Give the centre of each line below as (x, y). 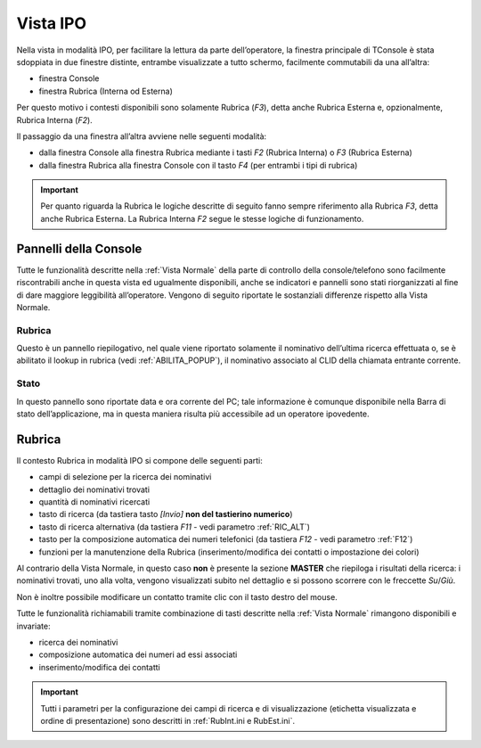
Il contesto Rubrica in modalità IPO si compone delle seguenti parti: (139, 460)
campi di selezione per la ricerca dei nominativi (125, 477)
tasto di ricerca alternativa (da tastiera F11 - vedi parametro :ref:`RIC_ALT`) (175, 527)
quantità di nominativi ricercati (94, 502)
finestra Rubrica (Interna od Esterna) (106, 91)
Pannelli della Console (79, 248)
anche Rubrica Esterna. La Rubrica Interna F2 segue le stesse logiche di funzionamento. (202, 218)
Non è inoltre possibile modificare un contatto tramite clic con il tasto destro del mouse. (177, 596)
